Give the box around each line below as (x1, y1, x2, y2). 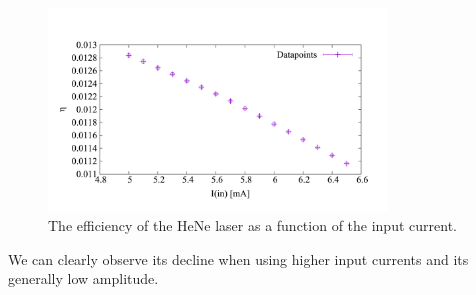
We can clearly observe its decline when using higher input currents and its (8, 248, 469, 269)
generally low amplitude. (8, 268, 159, 289)
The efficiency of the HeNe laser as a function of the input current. (48, 214, 457, 235)
